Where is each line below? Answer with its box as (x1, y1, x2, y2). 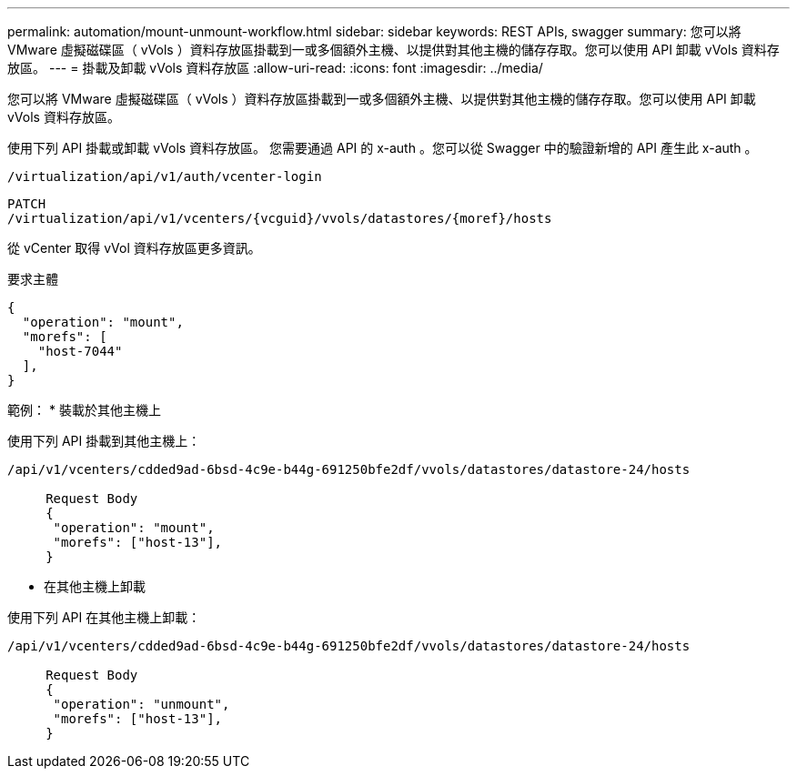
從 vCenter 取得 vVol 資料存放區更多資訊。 (7, 240, 261, 256)
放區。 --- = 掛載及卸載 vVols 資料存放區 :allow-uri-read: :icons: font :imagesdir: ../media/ (7, 60, 543, 76)
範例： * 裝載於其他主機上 (7, 402, 161, 418)
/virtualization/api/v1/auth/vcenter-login (7, 169, 322, 184)
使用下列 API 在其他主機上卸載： (7, 610, 201, 625)
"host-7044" (37, 344, 123, 358)
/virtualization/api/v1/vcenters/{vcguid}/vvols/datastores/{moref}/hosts (7, 211, 552, 226)
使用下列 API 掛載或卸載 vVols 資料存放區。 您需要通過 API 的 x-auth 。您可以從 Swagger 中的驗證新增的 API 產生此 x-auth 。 (7, 140, 758, 156)
